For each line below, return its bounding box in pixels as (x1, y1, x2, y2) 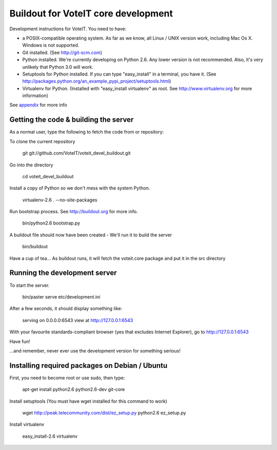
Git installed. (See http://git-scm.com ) (22, 49, 103, 55)
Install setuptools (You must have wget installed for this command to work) (9, 398, 168, 404)
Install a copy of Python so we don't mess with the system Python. (9, 185, 150, 191)
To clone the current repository (9, 138, 75, 144)
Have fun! (9, 338, 30, 344)
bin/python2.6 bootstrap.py (22, 220, 81, 226)
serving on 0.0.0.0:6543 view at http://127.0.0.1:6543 (22, 317, 133, 323)
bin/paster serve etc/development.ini (22, 293, 101, 300)
